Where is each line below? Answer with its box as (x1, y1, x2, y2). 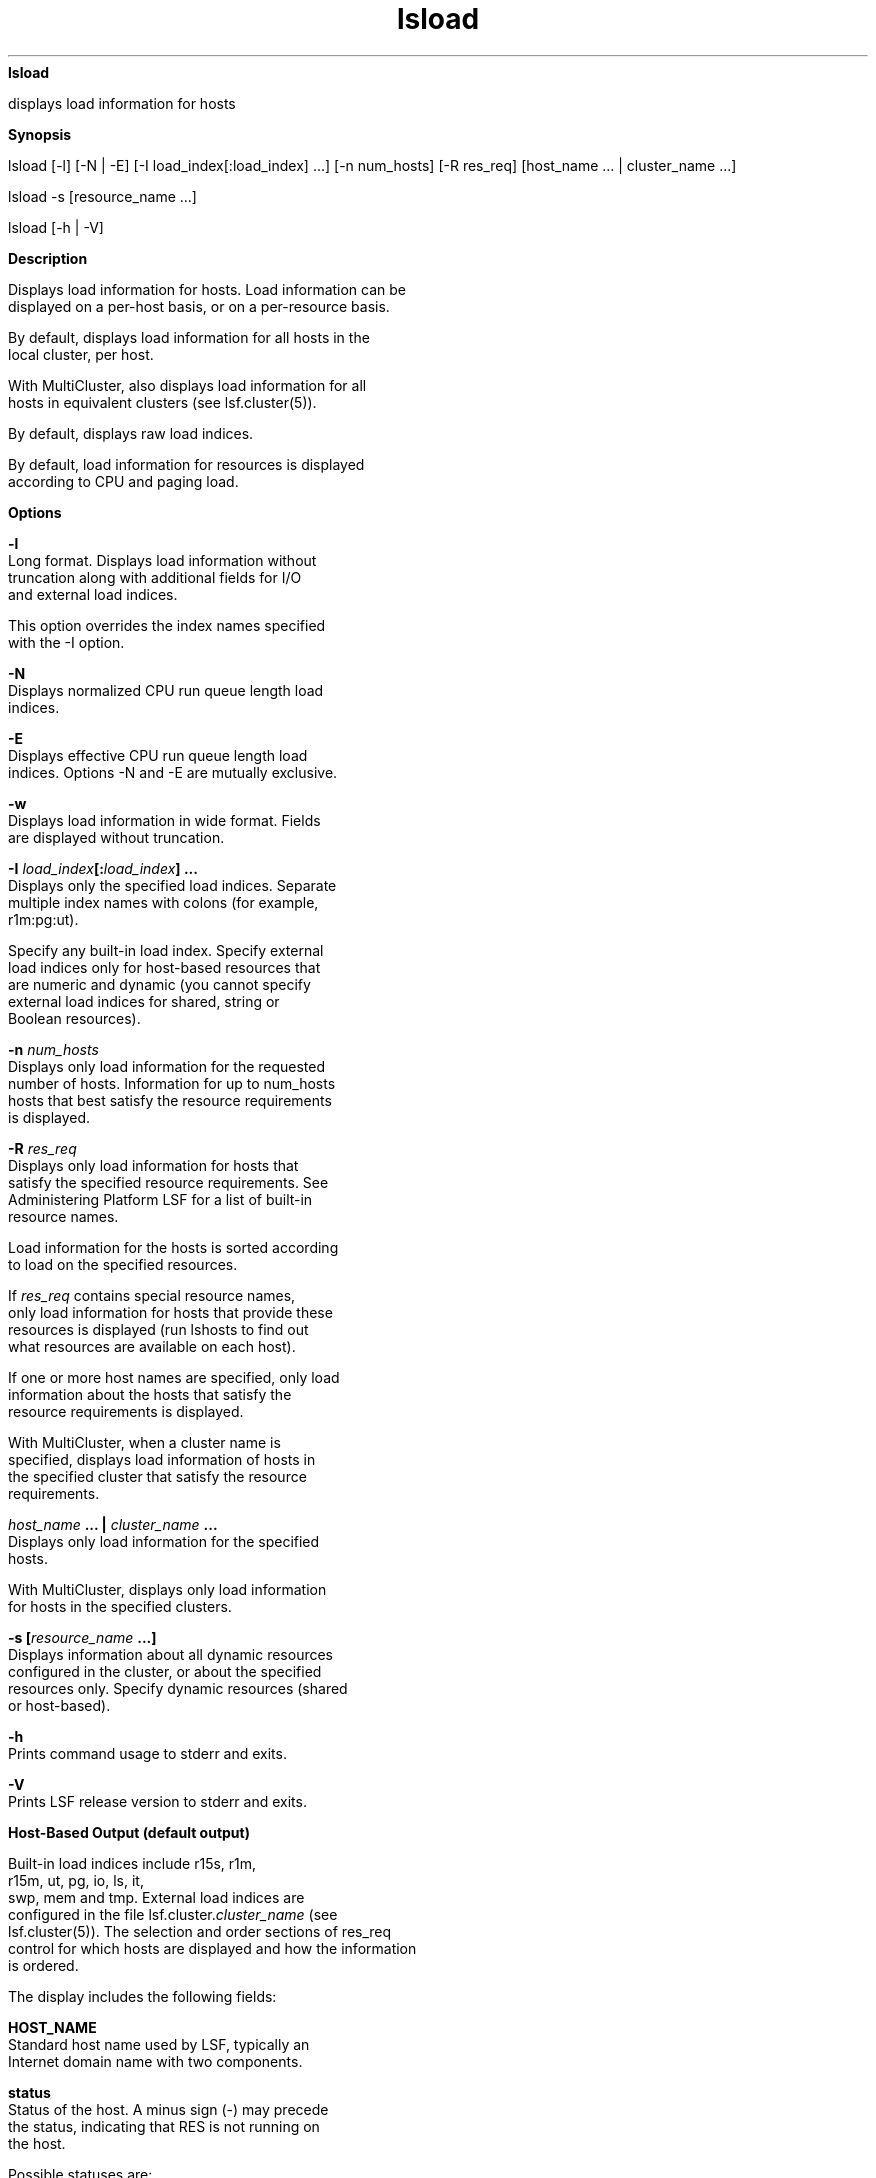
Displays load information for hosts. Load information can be (8, 280, 407, 298)
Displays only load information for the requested (8, 1057, 326, 1075)
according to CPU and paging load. (8, 472, 239, 490)
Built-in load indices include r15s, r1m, (8, 1854, 257, 1872)
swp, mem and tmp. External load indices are (8, 1888, 305, 1906)
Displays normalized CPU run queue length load (8, 681, 324, 699)
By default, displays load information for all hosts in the (8, 328, 370, 346)
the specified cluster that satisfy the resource (8, 1467, 307, 1485)
